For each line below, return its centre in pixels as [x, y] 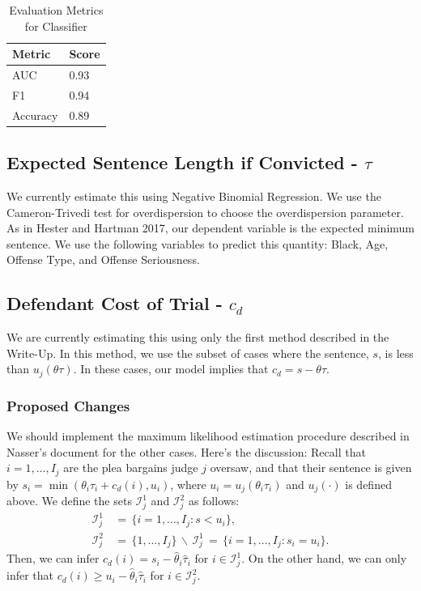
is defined [368, 484]
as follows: [214, 501]
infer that [30, 575]
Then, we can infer [53, 558]
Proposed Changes [68, 405]
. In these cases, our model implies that [171, 369]
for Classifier [56, 26]
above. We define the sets [69, 501]
